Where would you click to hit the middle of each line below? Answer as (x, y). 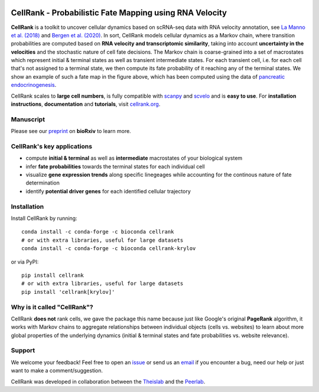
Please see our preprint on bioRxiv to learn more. (71, 131)
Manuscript (28, 119)
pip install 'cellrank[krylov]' (68, 292)
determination (43, 183)
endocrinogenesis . (34, 85)
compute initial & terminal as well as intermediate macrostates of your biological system (134, 158)
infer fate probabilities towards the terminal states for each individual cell (115, 166)
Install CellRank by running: (44, 218)
